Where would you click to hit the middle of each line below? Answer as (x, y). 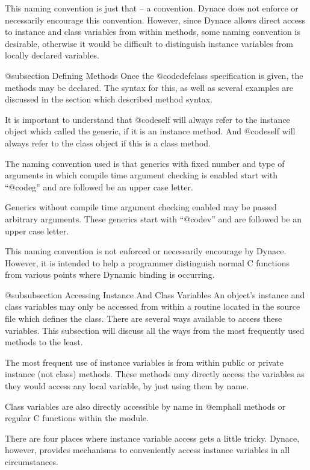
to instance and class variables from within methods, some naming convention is (153, 32)
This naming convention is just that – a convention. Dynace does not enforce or (152, 8)
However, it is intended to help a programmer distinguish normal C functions (147, 262)
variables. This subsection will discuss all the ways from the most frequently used (155, 330)
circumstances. (32, 462)
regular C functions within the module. (77, 418)
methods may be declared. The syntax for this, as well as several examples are (149, 87)
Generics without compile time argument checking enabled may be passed (141, 207)
